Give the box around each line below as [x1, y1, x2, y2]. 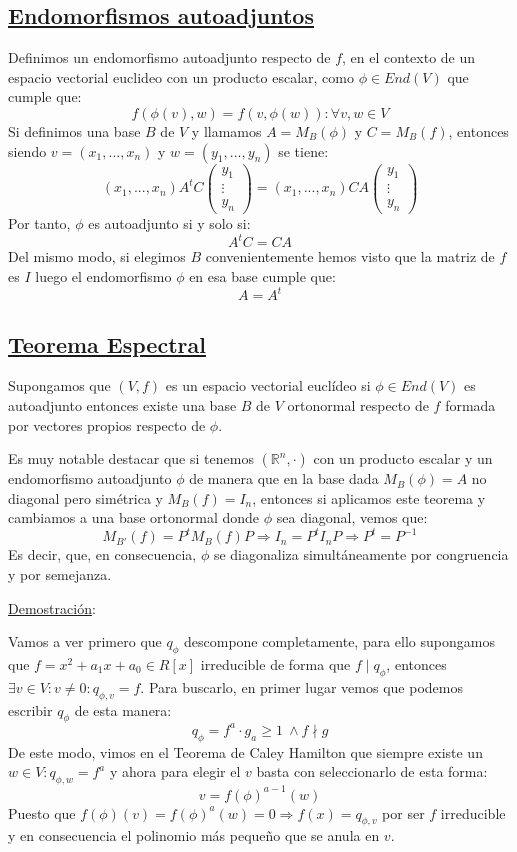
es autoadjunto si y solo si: [88, 213, 251, 234]
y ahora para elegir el [109, 761, 241, 782]
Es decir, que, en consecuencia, [8, 544, 197, 565]
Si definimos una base [8, 120, 141, 141]
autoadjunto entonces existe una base [8, 394, 237, 415]
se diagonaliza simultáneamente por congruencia [213, 544, 509, 565]
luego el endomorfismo [35, 266, 172, 287]
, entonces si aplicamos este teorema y [252, 487, 486, 508]
